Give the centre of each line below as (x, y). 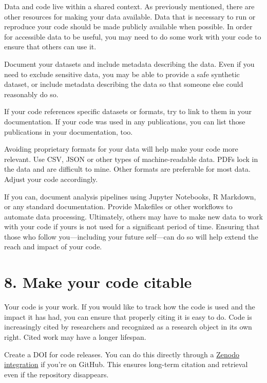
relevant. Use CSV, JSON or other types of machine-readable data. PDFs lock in (131, 159)
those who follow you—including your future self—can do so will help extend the (131, 236)
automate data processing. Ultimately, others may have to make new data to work (133, 216)
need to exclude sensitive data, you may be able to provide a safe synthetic (122, 74)
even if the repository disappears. (56, 374)
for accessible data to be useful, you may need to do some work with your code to (133, 36)
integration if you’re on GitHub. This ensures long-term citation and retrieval (126, 364)
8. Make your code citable (98, 282)
